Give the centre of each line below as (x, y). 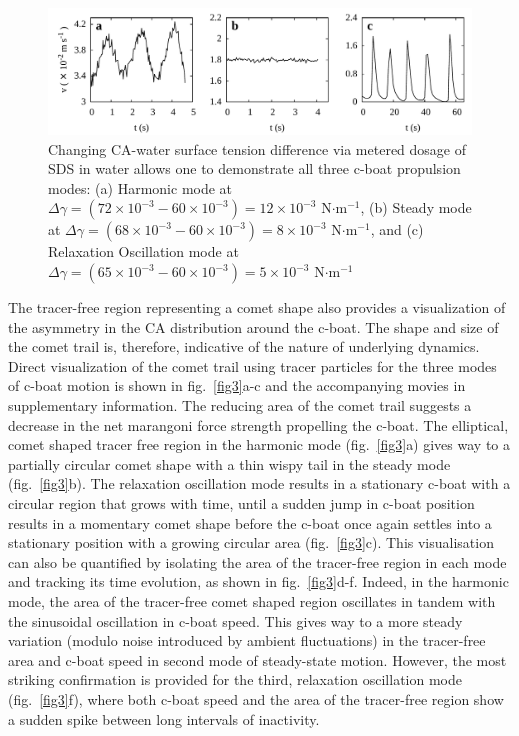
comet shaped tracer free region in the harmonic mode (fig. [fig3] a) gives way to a (259, 444)
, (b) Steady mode (416, 207)
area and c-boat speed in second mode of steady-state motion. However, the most (257, 659)
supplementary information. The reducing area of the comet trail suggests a (240, 405)
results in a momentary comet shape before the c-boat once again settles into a (250, 522)
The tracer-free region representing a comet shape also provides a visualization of (257, 307)
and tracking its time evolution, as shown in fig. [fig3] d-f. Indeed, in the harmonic (258, 581)
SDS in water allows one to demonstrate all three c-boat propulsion (254, 168)
